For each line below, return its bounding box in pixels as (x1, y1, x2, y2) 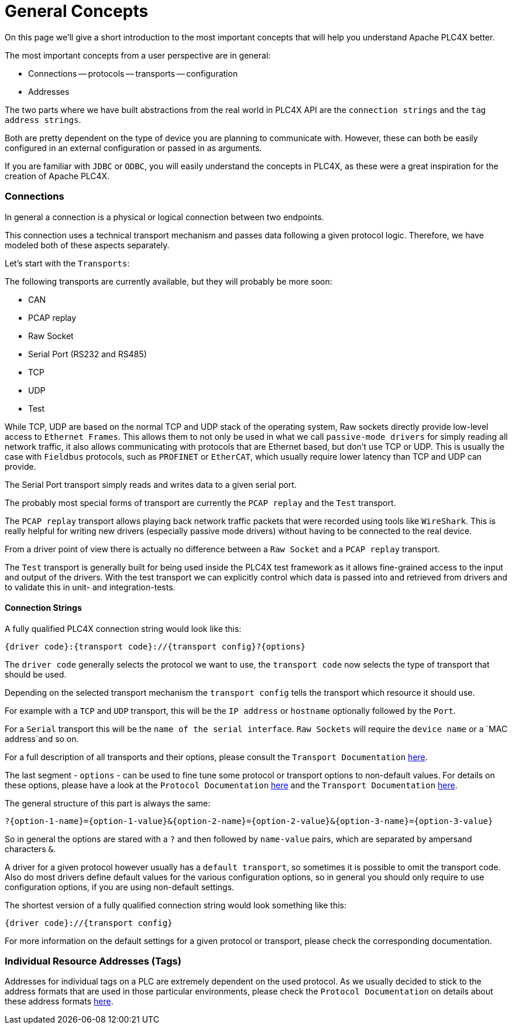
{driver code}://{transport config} (5, 918, 173, 928)
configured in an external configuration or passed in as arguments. (5, 142, 262, 153)
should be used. (5, 669, 67, 679)
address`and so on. (5, 733, 79, 744)
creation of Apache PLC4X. (5, 170, 110, 181)
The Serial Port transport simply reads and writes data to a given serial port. (5, 479, 297, 490)
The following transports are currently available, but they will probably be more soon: (5, 276, 332, 286)
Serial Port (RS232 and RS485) (28, 348, 147, 359)
